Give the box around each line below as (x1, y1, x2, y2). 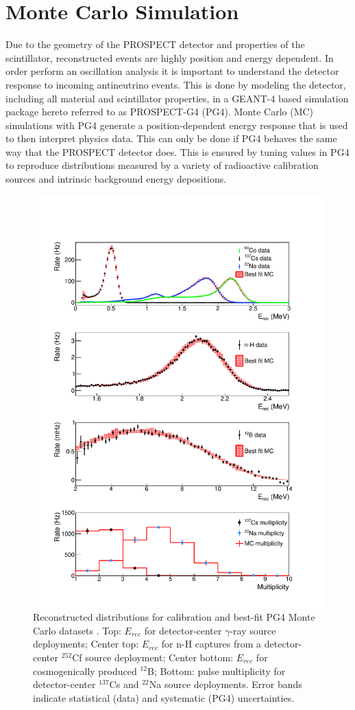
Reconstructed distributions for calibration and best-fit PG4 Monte (33, 610, 315, 624)
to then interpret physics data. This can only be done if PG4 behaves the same (5, 131, 337, 146)
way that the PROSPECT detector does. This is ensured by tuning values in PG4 (5, 144, 350, 159)
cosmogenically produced (33, 663, 137, 678)
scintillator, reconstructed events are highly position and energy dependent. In (5, 50, 334, 65)
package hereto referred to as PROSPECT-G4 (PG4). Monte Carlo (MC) (5, 104, 314, 119)
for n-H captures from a (161, 637, 262, 651)
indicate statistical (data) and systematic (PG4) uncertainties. (33, 690, 295, 705)
